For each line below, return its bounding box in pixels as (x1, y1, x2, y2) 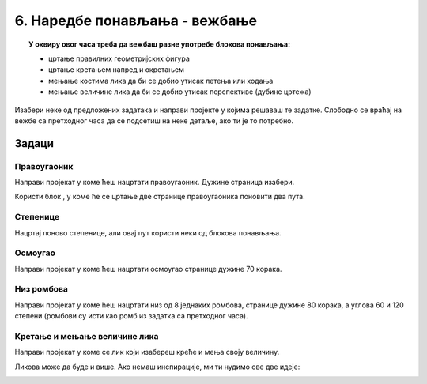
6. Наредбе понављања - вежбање (14, 12, 258, 29)
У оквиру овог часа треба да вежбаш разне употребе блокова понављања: (28, 40, 291, 49)
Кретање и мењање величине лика (14, 331, 159, 342)
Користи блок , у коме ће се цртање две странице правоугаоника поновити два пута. (14, 192, 305, 201)
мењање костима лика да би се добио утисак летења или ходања (48, 76, 274, 85)
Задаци (14, 137, 55, 150)
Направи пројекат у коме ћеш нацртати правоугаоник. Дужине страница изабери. (14, 178, 295, 187)
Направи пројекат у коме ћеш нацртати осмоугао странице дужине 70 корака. (14, 264, 282, 273)
